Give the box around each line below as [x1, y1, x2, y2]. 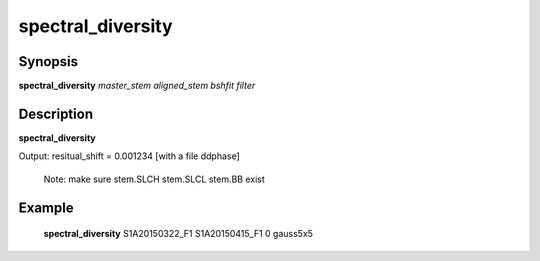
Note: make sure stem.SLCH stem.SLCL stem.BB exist [43, 173, 265, 185]
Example [18, 199, 74, 216]
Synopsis [18, 53, 79, 70]
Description [18, 105, 94, 122]
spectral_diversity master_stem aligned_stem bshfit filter [18, 80, 256, 92]
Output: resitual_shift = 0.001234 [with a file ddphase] [18, 150, 240, 162]
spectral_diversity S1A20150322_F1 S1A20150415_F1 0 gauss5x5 [43, 228, 314, 240]
